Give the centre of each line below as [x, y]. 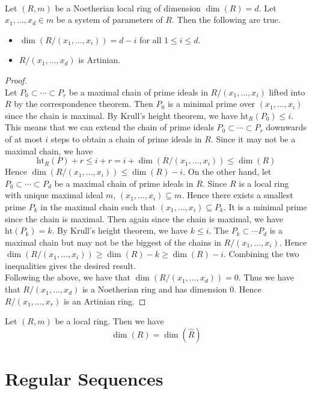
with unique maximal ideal [54, 195]
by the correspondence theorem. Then [84, 104]
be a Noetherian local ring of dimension [128, 8]
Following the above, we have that [68, 277]
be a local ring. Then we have [109, 321]
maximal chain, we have [49, 150]
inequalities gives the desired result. [70, 265]
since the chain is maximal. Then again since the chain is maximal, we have [144, 218]
